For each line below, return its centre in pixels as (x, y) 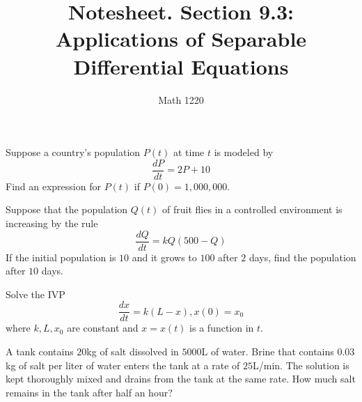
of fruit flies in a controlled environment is (252, 209)
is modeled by (244, 152)
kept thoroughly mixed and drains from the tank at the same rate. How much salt (181, 379)
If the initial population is (61, 257)
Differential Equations (181, 66)
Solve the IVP (36, 294)
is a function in (222, 328)
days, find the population (302, 257)
